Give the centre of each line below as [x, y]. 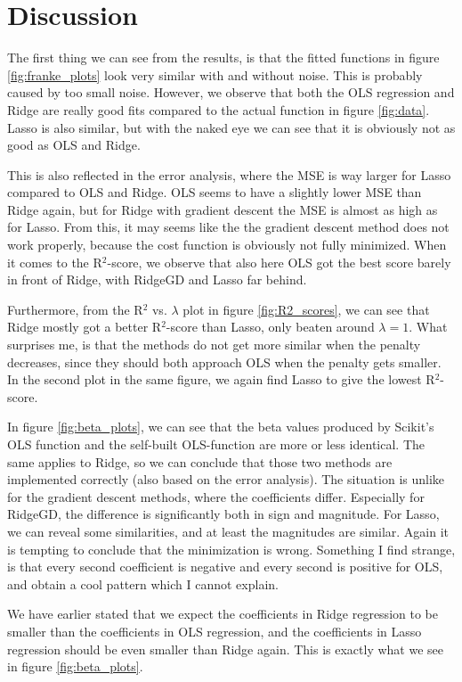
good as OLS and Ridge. [74, 145]
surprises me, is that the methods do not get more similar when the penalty [214, 345]
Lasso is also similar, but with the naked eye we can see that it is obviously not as [231, 127]
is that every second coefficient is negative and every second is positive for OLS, [225, 567]
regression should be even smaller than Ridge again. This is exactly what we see [226, 649]
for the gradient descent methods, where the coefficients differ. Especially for [216, 496]
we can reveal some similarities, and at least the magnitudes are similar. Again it [228, 531]
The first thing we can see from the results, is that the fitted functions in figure [223, 58]
